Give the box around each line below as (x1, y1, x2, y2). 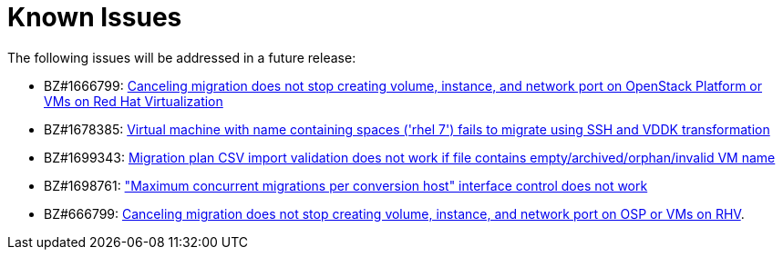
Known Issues (7, 2, 182, 33)
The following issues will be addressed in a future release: (7, 49, 356, 65)
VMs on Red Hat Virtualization (44, 93, 223, 109)
